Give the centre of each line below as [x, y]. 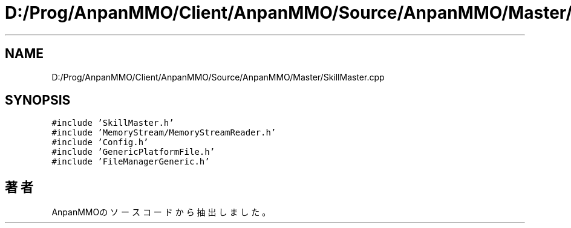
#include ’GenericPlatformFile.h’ [133, 152]
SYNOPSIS [38, 100]
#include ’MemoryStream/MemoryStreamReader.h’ [164, 133]
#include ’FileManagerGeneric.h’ [131, 162]
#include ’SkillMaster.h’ [113, 123]
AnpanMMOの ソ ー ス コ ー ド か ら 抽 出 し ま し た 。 [161, 212]
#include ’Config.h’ [100, 142]
